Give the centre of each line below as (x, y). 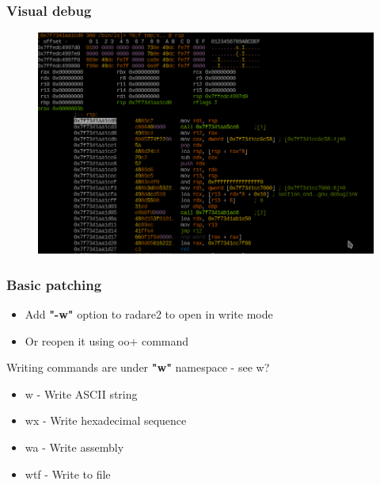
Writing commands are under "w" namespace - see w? (138, 367)
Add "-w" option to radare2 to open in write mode (149, 314)
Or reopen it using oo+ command (107, 340)
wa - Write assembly (74, 447)
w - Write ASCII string (81, 393)
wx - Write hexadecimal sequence (106, 420)
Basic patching (54, 284)
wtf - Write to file (68, 474)
